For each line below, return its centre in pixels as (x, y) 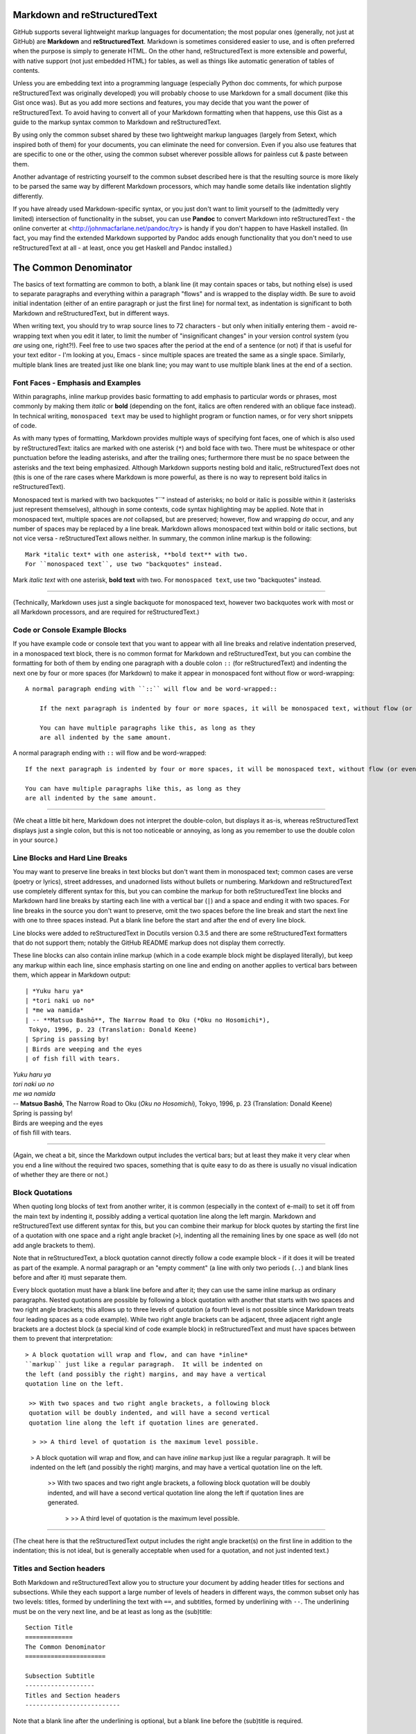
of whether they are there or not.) (61, 1175)
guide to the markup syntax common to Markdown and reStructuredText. (117, 122)
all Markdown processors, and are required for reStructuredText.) (106, 612)
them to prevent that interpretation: (63, 1339)
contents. (26, 71)
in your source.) (35, 840)
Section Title (49, 1628)
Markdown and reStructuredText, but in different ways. (91, 313)
